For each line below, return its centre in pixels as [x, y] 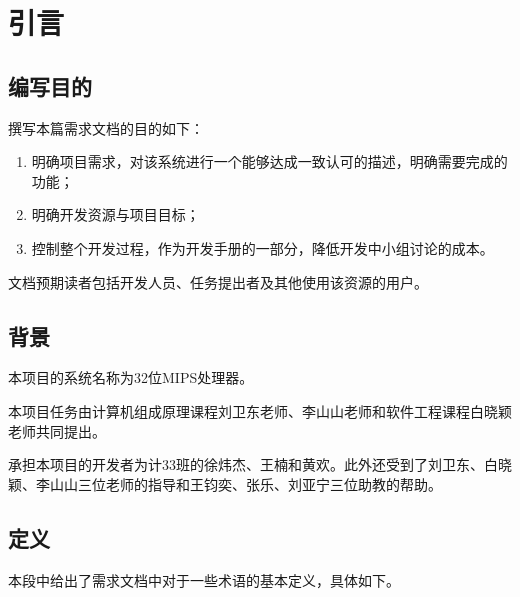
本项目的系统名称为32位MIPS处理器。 [131, 377]
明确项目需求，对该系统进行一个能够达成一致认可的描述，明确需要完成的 [269, 161]
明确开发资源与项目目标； [115, 214]
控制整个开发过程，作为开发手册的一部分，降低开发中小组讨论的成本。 [262, 247]
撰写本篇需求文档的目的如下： [106, 127]
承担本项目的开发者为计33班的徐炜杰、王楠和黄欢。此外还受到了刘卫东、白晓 [260, 464]
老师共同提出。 [57, 430]
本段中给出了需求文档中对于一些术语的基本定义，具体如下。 [204, 579]
